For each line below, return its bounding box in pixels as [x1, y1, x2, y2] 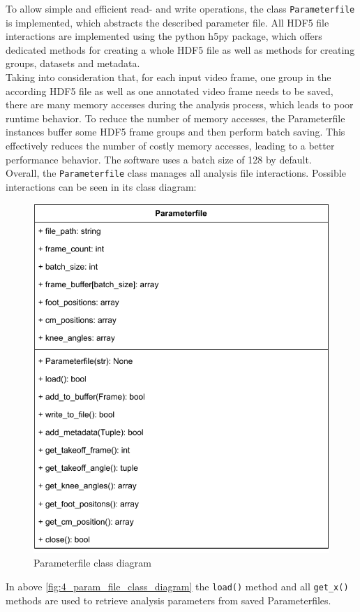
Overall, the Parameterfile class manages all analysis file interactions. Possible [6, 166, 346, 180]
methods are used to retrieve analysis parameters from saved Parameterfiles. [6, 592, 331, 607]
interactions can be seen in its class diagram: [6, 179, 197, 194]
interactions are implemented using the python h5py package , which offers [6, 29, 322, 43]
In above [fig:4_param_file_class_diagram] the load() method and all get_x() [6, 578, 349, 593]
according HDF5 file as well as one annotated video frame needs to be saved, [6, 83, 333, 98]
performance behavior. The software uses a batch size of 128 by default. [6, 152, 312, 166]
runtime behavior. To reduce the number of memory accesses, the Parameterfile [6, 110, 345, 125]
